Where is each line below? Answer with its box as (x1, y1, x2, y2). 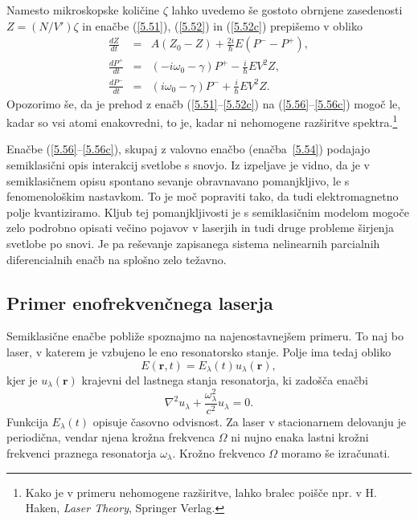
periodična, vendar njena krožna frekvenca (6, 429, 215, 446)
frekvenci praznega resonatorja (6, 445, 157, 462)
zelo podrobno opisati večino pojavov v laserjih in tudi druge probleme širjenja (6, 219, 394, 236)
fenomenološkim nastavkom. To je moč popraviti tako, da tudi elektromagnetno (6, 188, 399, 205)
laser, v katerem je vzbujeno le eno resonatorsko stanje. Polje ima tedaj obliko (6, 343, 391, 360)
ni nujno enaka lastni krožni (231, 429, 369, 446)
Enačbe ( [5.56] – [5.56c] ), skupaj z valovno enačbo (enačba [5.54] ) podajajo (6, 140, 371, 157)
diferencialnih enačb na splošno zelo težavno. (6, 250, 227, 267)
